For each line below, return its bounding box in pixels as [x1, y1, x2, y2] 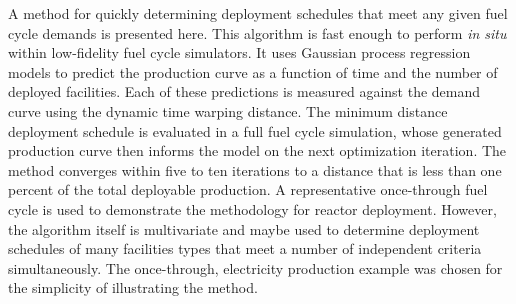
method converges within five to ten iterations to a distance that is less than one [8, 159, 502, 180]
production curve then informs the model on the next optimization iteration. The [8, 140, 507, 161]
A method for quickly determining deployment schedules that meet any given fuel [8, 3, 508, 23]
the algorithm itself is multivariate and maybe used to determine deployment [8, 218, 480, 239]
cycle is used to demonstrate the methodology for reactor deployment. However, [8, 198, 497, 219]
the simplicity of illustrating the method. [8, 277, 258, 298]
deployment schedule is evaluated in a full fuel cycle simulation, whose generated [8, 120, 502, 141]
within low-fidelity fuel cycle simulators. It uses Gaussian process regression [8, 42, 471, 63]
